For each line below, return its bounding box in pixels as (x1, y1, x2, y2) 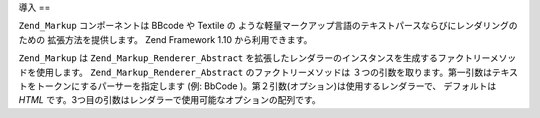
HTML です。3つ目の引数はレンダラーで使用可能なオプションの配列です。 (18, 94, 321, 106)
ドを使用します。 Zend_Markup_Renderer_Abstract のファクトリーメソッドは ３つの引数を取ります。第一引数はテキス (18, 66, 519, 78)
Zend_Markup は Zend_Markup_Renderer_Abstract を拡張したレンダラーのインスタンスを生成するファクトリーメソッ (18, 52, 517, 64)
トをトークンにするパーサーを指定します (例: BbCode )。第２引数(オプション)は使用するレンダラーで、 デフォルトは (18, 80, 497, 92)
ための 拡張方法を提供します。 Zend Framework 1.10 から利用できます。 (18, 33, 313, 45)
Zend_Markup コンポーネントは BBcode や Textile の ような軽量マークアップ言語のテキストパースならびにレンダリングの (18, 20, 518, 32)
